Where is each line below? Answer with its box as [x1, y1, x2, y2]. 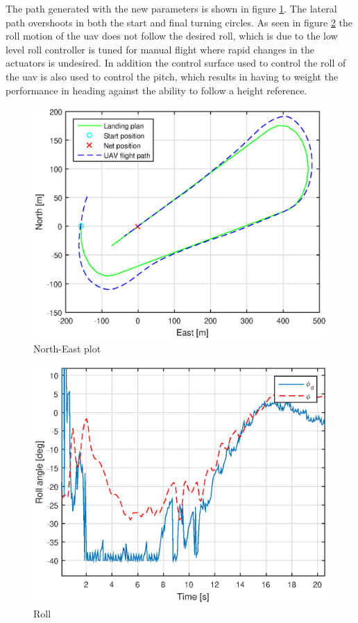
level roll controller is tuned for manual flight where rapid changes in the [6, 42, 314, 56]
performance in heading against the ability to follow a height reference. [6, 83, 307, 97]
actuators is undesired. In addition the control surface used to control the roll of [6, 56, 346, 70]
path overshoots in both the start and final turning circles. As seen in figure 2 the [6, 15, 353, 29]
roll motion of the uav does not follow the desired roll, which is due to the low [6, 28, 338, 43]
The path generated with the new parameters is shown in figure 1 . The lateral [6, 1, 337, 15]
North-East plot [33, 341, 101, 356]
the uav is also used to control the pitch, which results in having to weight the [6, 69, 339, 83]
